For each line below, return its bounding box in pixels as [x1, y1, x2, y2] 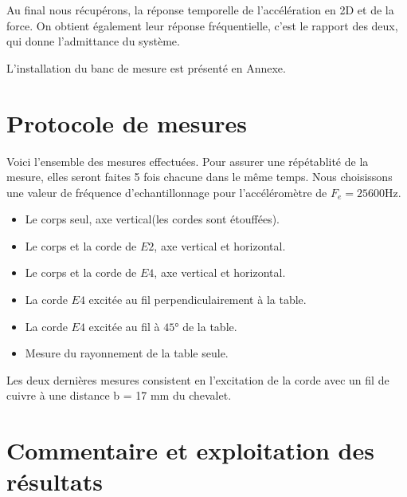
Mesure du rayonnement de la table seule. [25, 345, 229, 361]
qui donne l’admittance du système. [6, 33, 180, 49]
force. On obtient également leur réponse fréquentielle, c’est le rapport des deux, [6, 17, 398, 34]
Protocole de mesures [6, 106, 248, 139]
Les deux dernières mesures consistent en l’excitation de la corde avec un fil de [6, 371, 389, 388]
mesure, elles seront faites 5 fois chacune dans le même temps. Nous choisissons [6, 168, 393, 185]
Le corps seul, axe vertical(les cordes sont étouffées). [25, 211, 280, 227]
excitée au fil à [88, 318, 160, 334]
